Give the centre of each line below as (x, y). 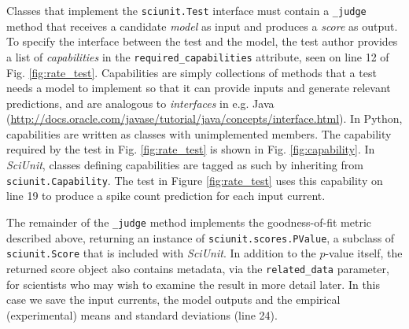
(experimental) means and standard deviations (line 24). (142, 314)
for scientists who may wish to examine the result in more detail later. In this (193, 284)
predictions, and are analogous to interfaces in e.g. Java (140, 103)
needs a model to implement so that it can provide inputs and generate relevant (199, 88)
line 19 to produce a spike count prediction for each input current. (166, 196)
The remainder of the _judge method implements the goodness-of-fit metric (189, 222)
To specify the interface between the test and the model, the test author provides (202, 41)
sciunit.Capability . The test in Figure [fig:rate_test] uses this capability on (195, 180)
